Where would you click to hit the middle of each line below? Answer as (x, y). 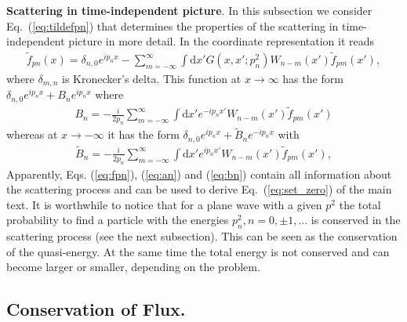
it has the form (144, 134)
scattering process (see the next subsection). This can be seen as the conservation (202, 236)
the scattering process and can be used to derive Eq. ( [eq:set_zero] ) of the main (199, 189)
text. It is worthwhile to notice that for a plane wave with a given (164, 204)
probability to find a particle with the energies (118, 220)
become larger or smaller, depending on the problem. (133, 267)
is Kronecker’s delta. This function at (152, 79)
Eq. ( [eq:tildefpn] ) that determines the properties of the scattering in (173, 25)
